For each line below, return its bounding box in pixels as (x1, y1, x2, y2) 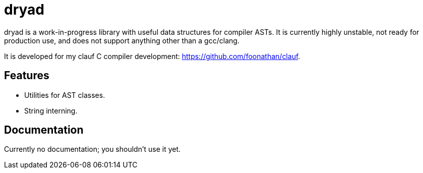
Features (4, 69, 49, 82)
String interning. (24, 106, 78, 115)
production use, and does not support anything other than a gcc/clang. (4, 36, 239, 45)
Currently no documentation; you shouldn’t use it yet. (4, 145, 181, 154)
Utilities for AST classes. (24, 90, 105, 99)
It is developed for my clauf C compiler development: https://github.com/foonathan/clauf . (4, 51, 300, 61)
